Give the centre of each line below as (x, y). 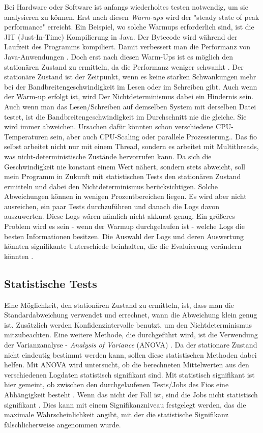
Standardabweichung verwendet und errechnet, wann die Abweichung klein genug (131, 315)
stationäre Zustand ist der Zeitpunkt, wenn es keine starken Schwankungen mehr (130, 77)
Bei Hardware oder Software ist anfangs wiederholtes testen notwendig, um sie (126, 7)
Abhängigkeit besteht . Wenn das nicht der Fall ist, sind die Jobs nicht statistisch (131, 394)
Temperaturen (26, 136)
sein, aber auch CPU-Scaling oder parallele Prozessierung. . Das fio (154, 136)
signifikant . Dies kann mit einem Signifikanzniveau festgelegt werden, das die (125, 404)
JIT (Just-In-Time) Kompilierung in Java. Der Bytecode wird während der (121, 36)
